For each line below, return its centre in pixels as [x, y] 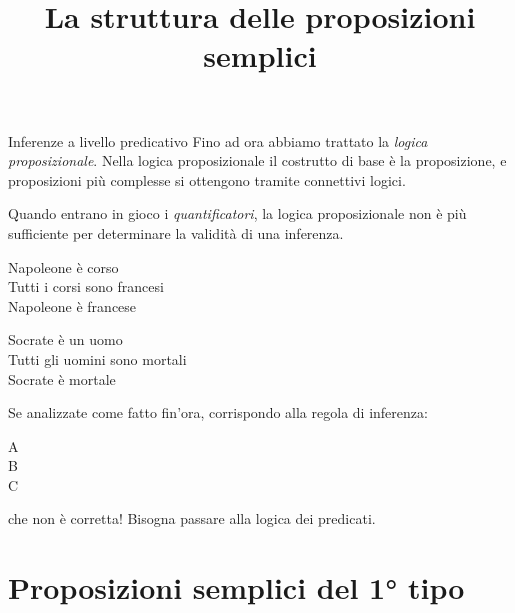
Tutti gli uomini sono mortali [97, 358]
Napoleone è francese [72, 305]
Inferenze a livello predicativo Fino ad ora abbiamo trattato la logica [218, 140]
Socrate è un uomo [65, 339]
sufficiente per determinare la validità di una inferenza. [176, 232]
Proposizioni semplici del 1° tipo [236, 587]
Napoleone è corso [63, 266]
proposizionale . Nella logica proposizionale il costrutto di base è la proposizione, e [257, 160]
